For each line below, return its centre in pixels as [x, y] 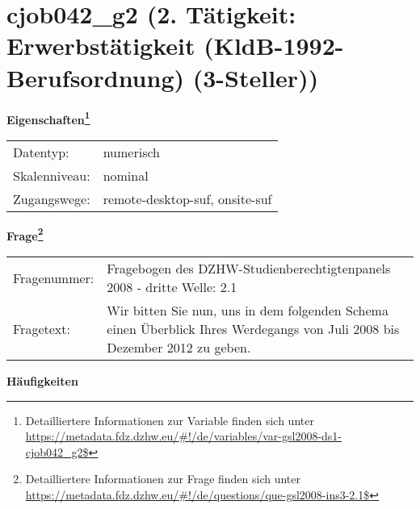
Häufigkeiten [42, 381]
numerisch [131, 152]
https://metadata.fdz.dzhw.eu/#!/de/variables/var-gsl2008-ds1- [184, 436]
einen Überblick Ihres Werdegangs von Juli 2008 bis [253, 329]
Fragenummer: [54, 277]
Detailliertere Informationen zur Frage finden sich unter [163, 479]
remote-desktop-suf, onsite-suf [187, 198]
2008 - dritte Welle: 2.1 [172, 287]
